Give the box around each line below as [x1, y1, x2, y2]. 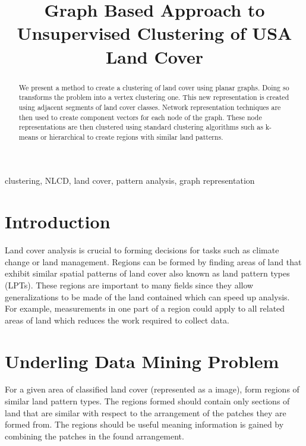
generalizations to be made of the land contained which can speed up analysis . [5, 290, 290, 303]
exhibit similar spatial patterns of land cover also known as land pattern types [5, 267, 290, 279]
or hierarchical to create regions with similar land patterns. [40, 131, 223, 142]
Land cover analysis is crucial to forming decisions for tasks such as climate [5, 244, 279, 256]
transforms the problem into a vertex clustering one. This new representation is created [18, 92, 289, 102]
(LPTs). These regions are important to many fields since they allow [5, 278, 254, 291]
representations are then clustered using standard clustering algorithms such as [18, 122, 263, 132]
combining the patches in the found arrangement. [5, 429, 184, 442]
